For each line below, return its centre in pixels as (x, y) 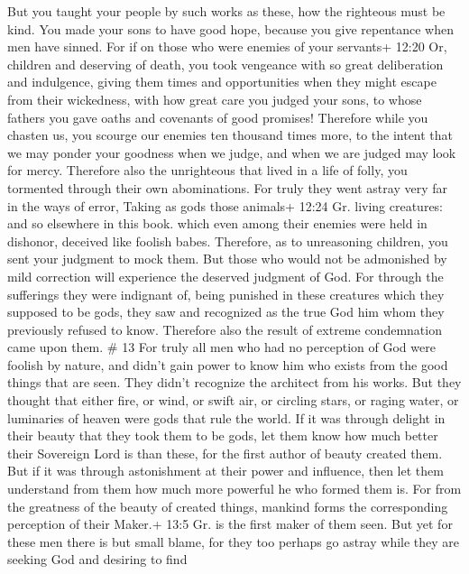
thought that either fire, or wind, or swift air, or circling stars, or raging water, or (233, 400)
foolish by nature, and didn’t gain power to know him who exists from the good (228, 364)
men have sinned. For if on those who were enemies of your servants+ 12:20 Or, (227, 46)
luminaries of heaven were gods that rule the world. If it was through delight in (226, 417)
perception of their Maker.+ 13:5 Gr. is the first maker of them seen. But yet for (230, 524)
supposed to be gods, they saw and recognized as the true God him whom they (226, 312)
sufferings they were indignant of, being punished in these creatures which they (226, 294)
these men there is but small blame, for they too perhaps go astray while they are (234, 541)
